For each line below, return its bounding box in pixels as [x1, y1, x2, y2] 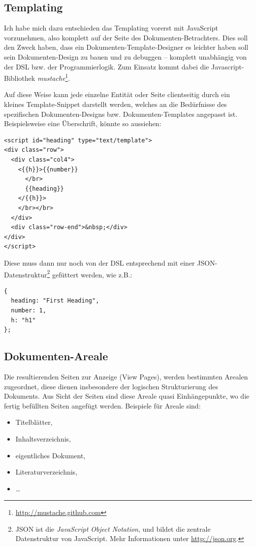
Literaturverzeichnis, [15, 467, 78, 477]
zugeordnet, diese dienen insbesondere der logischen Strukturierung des [4, 381, 219, 391]
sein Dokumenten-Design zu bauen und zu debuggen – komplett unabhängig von [4, 51, 247, 62]
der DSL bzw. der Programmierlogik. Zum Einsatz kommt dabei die [4, 61, 209, 71]
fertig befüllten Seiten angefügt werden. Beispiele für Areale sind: [4, 400, 201, 410]
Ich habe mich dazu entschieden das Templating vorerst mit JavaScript [4, 23, 218, 33]
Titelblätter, [15, 417, 53, 427]
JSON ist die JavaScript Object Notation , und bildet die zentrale [15, 523, 211, 534]
